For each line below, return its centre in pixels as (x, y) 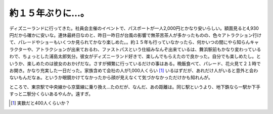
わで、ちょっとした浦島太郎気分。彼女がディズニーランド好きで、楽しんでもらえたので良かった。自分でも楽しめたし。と (135, 56)
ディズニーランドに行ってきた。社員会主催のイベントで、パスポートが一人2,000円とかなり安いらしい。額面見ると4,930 (134, 28)
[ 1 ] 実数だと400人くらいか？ (40, 103)
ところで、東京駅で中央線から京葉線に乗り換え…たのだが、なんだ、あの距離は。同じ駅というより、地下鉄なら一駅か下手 (135, 87)
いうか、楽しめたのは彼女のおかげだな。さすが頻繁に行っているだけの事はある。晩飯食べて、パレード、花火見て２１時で (135, 64)
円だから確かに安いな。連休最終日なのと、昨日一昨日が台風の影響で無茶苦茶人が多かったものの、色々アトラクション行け (135, 35)
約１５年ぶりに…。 (49, 13)
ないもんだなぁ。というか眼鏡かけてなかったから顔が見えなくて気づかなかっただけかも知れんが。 (111, 78)
